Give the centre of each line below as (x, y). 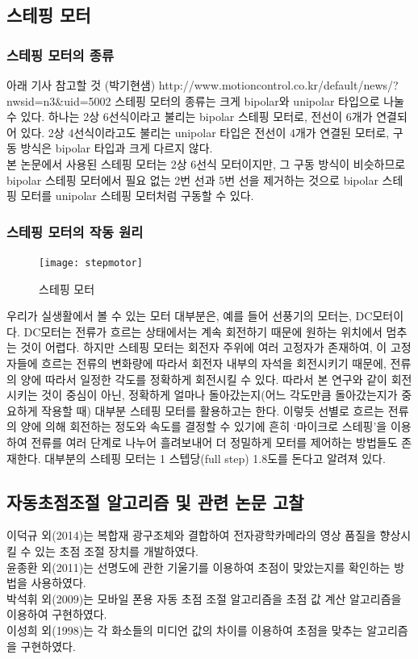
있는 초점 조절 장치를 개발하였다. (117, 551)
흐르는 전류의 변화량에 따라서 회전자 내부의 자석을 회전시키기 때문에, (214, 363)
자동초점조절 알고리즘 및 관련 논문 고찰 (155, 501)
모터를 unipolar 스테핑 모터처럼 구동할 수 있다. (137, 196)
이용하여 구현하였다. (57, 614)
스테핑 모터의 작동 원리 (75, 231)
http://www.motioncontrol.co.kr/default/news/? (278, 85)
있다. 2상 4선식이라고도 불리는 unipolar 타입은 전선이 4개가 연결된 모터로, (205, 132)
